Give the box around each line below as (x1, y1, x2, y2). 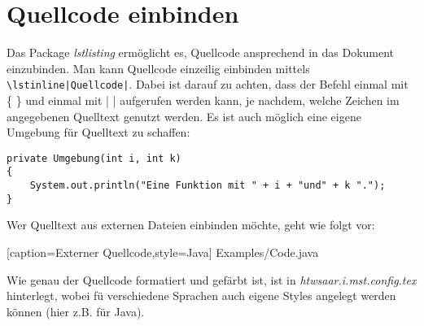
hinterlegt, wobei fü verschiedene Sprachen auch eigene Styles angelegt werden (7, 287, 396, 304)
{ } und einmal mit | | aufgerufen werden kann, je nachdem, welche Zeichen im (7, 91, 400, 108)
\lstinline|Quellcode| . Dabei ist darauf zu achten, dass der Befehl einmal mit (7, 76, 409, 93)
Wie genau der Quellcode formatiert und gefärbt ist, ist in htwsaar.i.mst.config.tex (7, 271, 417, 288)
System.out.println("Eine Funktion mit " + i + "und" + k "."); (29, 180, 386, 192)
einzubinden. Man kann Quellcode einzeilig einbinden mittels (7, 59, 310, 76)
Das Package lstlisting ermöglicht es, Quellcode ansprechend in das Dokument (7, 44, 395, 61)
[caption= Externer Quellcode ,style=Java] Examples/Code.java (7, 243, 319, 260)
